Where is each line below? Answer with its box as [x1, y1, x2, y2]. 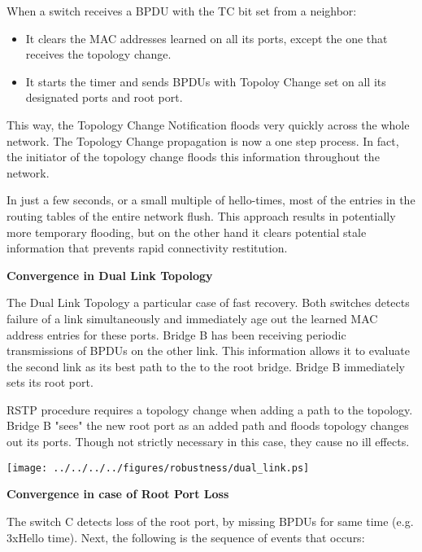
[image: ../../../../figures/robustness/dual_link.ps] [7, 462, 310, 474]
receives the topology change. [25, 46, 172, 63]
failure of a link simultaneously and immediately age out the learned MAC [7, 309, 378, 326]
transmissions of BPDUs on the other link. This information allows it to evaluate [7, 342, 410, 359]
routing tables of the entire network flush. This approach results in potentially [7, 207, 396, 224]
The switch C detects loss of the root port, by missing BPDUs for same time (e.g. [7, 512, 414, 529]
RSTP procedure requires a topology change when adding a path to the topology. [7, 401, 413, 418]
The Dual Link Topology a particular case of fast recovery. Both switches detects [7, 294, 410, 311]
